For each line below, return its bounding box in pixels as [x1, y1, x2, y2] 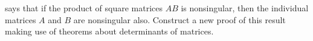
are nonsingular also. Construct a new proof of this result [73, 13, 286, 26]
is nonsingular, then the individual [181, 2, 309, 14]
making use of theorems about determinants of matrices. [5, 25, 214, 37]
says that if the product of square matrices [5, 2, 163, 14]
